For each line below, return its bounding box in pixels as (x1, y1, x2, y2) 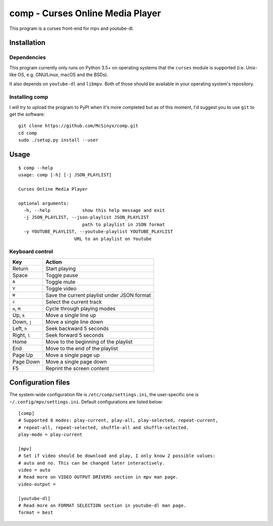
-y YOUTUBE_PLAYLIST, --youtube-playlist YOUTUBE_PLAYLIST (23, 229, 173, 235)
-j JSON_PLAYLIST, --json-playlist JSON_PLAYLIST (23, 214, 149, 220)
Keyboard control (9, 248, 53, 255)
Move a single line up (45, 312, 96, 319)
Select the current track (45, 298, 102, 305)
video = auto (18, 467, 51, 473)
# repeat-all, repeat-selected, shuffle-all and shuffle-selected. (18, 425, 189, 430)
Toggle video (45, 285, 77, 292)
